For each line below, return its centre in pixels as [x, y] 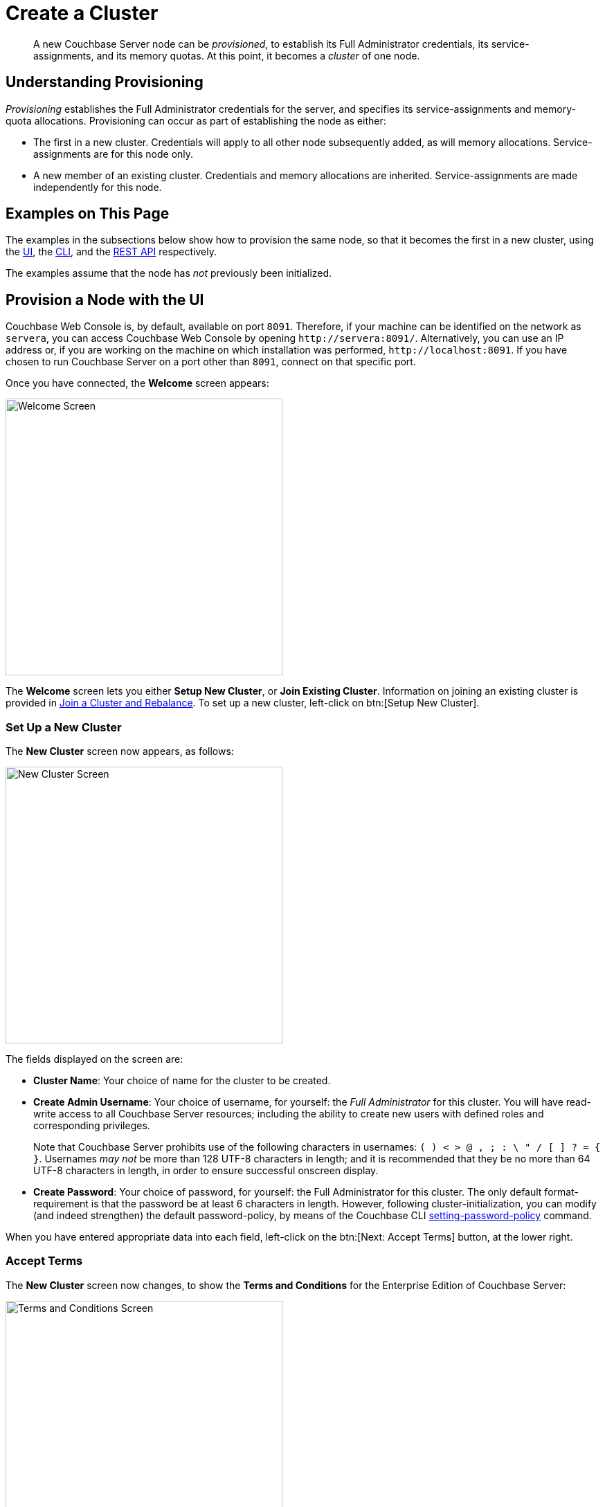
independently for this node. [98, 187]
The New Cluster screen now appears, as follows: [120, 751]
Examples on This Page [88, 214]
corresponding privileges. [92, 1126]
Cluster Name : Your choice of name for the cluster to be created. [182, 1081]
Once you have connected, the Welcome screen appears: [137, 383]
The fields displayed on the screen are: [94, 1059]
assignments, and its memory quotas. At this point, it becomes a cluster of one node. [227, 55]
